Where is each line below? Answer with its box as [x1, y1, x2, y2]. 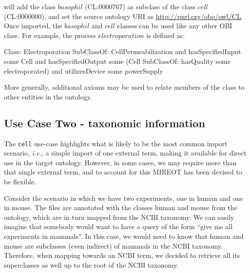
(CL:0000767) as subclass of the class [85, 1, 196, 11]
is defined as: [146, 30, 185, 40]
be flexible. [4, 176, 37, 186]
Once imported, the [4, 20, 62, 31]
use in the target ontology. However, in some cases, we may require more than [4, 157, 237, 167]
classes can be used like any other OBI [117, 20, 232, 31]
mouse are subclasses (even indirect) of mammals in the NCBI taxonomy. [4, 240, 223, 251]
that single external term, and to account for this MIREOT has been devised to [4, 167, 242, 177]
